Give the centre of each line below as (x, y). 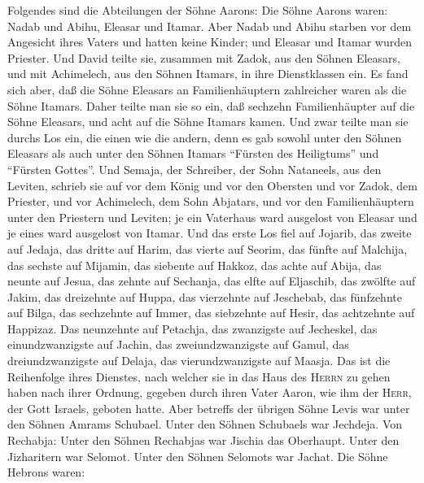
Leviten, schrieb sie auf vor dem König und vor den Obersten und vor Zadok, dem (212, 185)
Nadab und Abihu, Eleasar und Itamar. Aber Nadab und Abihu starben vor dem (210, 26)
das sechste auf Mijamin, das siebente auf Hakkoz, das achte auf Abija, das (195, 265)
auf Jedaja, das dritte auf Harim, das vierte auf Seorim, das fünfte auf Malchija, (208, 248)
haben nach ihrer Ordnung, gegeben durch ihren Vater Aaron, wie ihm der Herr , (210, 392)
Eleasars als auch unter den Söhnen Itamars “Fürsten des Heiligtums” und (193, 153)
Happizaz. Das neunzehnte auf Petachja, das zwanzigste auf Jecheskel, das (192, 328)
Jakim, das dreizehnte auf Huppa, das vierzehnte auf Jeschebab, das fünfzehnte (205, 296)
